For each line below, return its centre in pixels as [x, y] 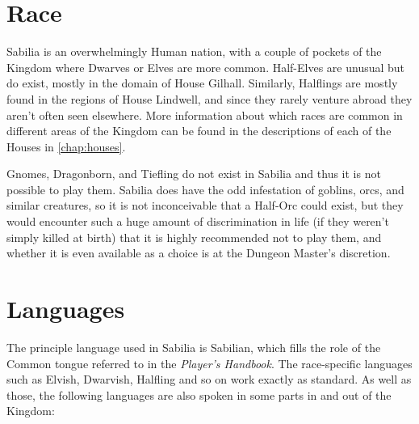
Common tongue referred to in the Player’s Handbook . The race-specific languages [209, 363]
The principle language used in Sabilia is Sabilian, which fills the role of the [194, 347]
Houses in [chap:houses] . [66, 146]
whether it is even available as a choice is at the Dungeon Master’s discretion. [199, 253]
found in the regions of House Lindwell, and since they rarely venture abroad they [209, 98]
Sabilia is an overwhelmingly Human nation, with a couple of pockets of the [194, 51]
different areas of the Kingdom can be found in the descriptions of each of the [199, 131]
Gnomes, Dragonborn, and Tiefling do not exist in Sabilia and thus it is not [194, 174]
